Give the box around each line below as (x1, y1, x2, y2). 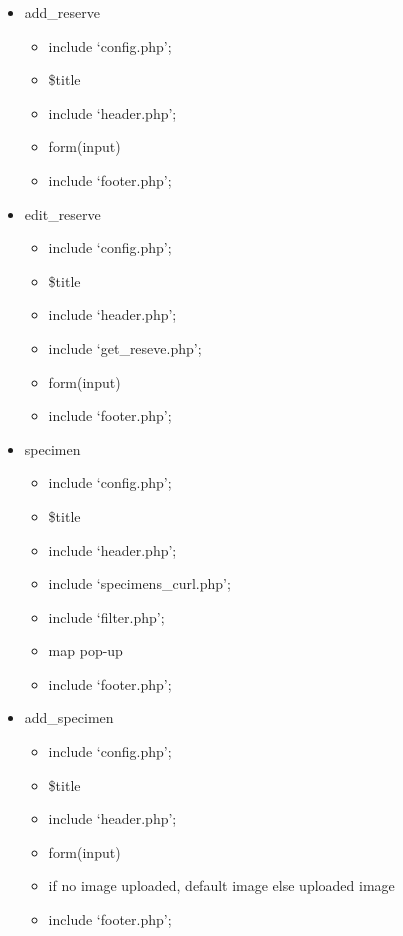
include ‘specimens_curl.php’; (48, 573, 231, 594)
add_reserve (24, 2, 101, 22)
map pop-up (48, 640, 123, 661)
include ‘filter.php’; (48, 606, 165, 627)
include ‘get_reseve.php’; (48, 337, 202, 358)
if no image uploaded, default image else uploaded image (48, 875, 395, 896)
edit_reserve (24, 203, 101, 224)
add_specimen (24, 707, 114, 728)
